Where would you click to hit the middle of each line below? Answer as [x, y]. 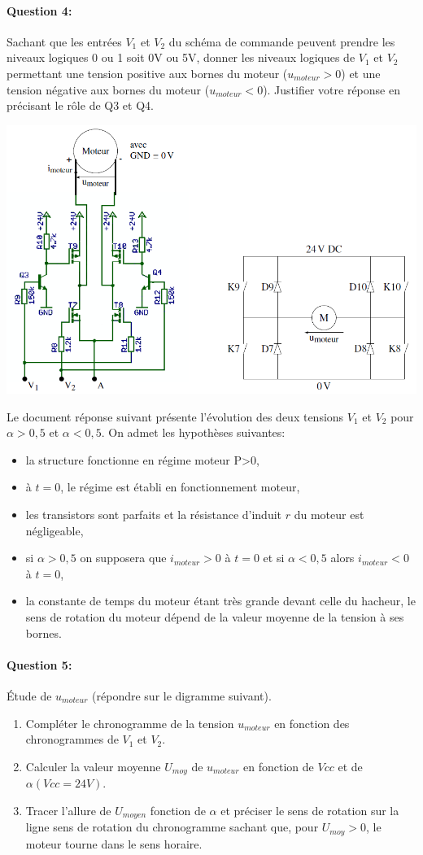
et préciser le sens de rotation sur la [310, 810]
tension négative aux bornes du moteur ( [108, 89]
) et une [361, 73]
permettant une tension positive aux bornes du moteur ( [147, 73]
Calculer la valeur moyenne [93, 766]
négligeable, [55, 530]
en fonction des [312, 723]
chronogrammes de [72, 739]
